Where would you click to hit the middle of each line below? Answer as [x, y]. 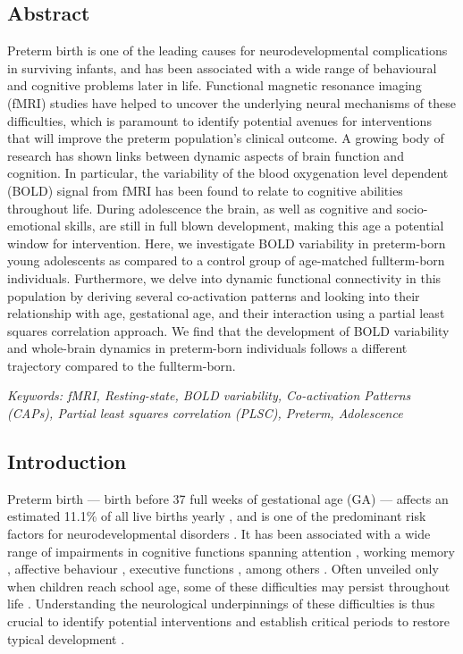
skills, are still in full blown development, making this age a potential [254, 226]
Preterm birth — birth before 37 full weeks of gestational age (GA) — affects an [228, 498]
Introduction [67, 461]
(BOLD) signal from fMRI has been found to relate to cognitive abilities [205, 190]
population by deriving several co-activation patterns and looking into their [214, 295]
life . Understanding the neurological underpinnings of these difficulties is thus [221, 604]
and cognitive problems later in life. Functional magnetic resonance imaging [215, 85]
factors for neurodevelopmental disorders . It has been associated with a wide [219, 534]
